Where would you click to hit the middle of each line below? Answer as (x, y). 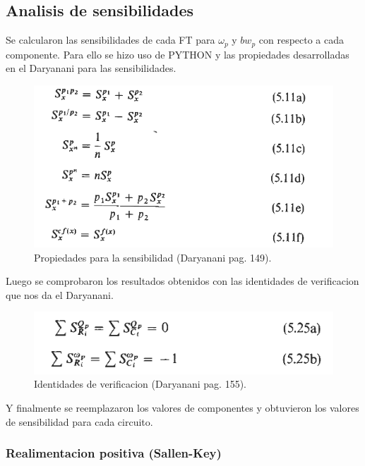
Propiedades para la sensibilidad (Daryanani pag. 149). (153, 257)
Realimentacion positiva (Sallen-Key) (114, 453)
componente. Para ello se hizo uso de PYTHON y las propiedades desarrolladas (178, 54)
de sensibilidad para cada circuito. (79, 421)
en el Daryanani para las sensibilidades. (91, 68)
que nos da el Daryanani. (60, 294)
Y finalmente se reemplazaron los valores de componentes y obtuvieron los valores (182, 407)
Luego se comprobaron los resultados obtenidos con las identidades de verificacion (182, 281)
